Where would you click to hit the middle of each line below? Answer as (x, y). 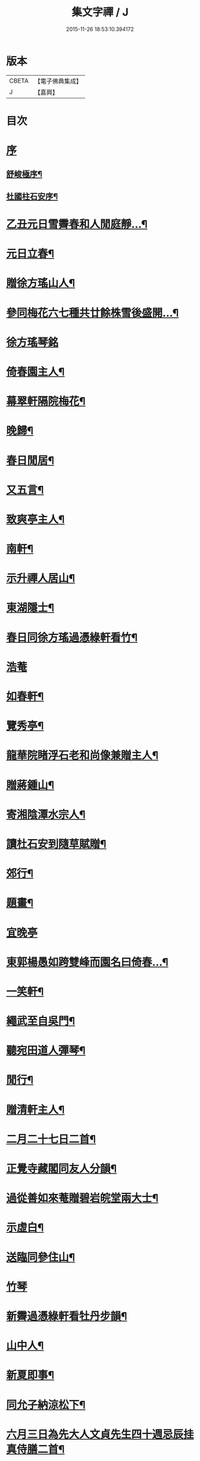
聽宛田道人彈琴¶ (46, 1051)
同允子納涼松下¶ (46, 1405)
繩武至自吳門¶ (41, 1021)
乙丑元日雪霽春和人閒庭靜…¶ (77, 225)
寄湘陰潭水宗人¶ (46, 814)
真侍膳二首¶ (35, 1449)
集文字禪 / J (100, 12)
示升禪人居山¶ (41, 578)
